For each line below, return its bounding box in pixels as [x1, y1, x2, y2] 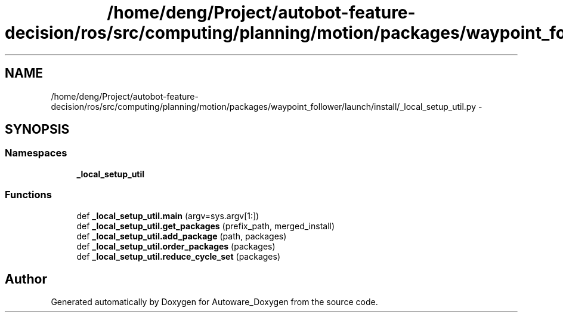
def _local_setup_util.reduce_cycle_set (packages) [76, 251, 280, 261]
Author [5, 271, 47, 287]
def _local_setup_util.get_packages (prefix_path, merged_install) [76, 220, 335, 231]
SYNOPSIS [5, 122, 70, 137]
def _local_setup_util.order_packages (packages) [76, 241, 276, 251]
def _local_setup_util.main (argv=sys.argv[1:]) [76, 210, 259, 221]
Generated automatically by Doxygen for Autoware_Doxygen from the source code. [51, 297, 378, 307]
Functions [5, 189, 52, 201]
